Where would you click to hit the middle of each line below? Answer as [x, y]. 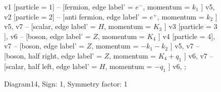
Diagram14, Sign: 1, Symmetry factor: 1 [66, 83]
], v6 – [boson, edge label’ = [47, 36]
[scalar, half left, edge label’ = [51, 66]
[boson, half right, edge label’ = [53, 55]
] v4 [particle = [182, 36]
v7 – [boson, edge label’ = [44, 46]
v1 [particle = [25, 6]
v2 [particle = [25, 16]
